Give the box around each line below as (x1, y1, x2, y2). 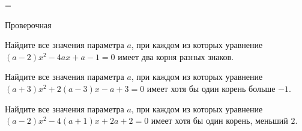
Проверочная (5, 18, 52, 31)
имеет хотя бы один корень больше (146, 82, 276, 94)
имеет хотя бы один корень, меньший (151, 114, 288, 127)
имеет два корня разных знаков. (118, 50, 234, 62)
